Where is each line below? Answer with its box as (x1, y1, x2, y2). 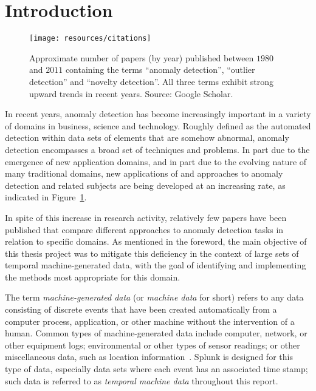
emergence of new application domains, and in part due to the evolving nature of (5, 155, 307, 168)
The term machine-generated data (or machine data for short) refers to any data (5, 291, 304, 304)
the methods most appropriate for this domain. (5, 270, 180, 283)
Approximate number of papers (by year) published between (29, 51, 254, 64)
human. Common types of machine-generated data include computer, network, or (5, 327, 307, 339)
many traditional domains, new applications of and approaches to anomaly (5, 167, 283, 180)
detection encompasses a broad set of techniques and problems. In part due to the (5, 143, 310, 155)
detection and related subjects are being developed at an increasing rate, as (5, 178, 286, 191)
